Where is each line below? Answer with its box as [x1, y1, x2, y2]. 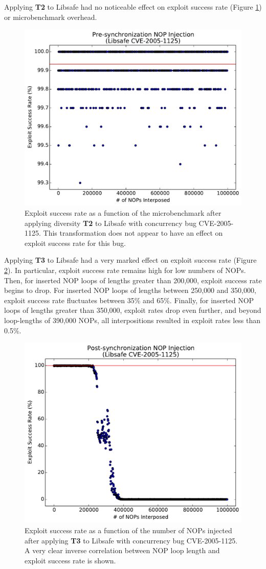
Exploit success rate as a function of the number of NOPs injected [25, 525, 232, 536]
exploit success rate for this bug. [25, 237, 126, 248]
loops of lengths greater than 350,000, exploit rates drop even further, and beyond [4, 305, 261, 315]
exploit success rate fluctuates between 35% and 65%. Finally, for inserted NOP [4, 294, 254, 305]
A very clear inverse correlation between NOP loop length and [25, 545, 220, 556]
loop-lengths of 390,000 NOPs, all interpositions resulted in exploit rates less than [4, 315, 261, 326]
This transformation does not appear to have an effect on [43, 227, 223, 238]
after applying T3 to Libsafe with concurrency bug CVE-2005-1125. [25, 535, 238, 545]
